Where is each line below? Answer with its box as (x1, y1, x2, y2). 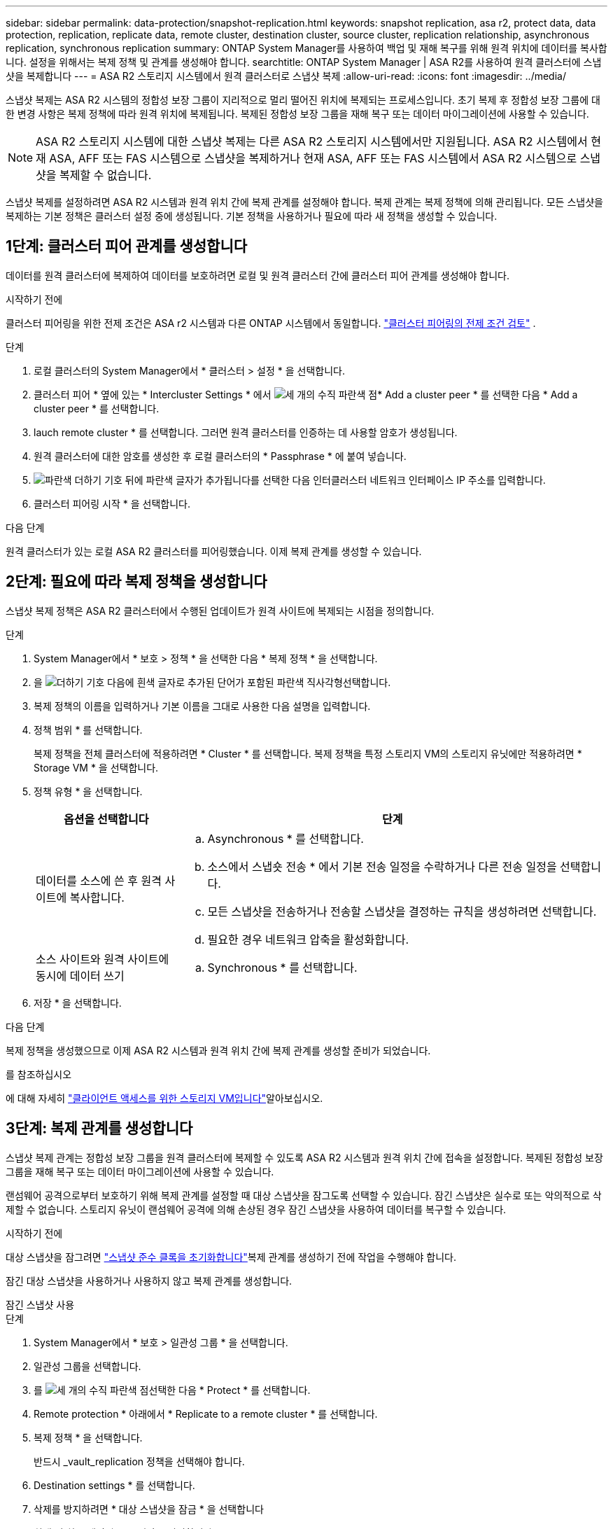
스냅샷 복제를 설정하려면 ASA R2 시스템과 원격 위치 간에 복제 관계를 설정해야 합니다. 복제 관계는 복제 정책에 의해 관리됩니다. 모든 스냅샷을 (6, 196, 603, 208)
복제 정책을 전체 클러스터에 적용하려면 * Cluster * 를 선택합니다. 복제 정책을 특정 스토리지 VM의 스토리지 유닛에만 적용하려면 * (34, 747, 582, 760)
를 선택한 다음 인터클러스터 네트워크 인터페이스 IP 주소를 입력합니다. (251, 473, 546, 486)
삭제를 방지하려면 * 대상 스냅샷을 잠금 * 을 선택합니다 (34, 1502, 264, 1515)
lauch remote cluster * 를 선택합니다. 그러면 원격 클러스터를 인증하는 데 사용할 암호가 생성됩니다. (34, 426, 458, 438)
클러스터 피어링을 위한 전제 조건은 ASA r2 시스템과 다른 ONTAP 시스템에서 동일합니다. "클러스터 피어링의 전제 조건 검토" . (6, 316, 536, 329)
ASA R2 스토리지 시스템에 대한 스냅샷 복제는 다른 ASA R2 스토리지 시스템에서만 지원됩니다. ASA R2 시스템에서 (36, 134, 588, 148)
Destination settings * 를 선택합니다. (34, 1479, 195, 1491)
